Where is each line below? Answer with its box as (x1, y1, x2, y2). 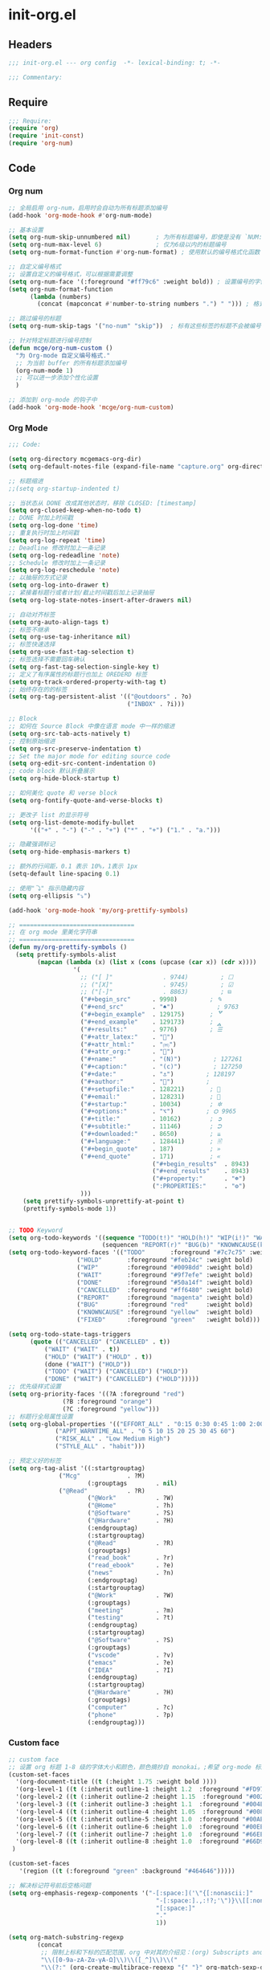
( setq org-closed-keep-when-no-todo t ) (8, 506, 142, 515)
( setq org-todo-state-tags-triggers (8, 1330, 131, 1339)
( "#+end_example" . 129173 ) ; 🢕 (80, 1018, 223, 1026)
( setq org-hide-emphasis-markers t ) (8, 848, 131, 856)
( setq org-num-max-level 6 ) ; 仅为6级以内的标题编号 (8, 241, 227, 249)
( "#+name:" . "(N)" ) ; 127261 (80, 1055, 243, 1064)
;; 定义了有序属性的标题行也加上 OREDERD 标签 (8, 670, 148, 678)
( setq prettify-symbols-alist (15, 950, 117, 959)
